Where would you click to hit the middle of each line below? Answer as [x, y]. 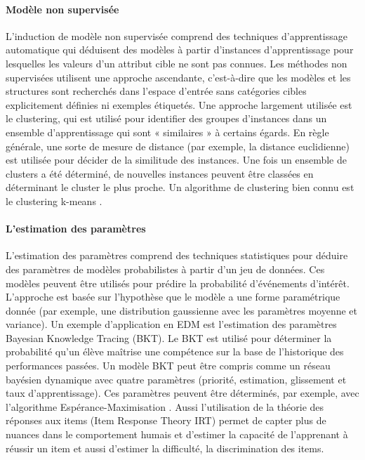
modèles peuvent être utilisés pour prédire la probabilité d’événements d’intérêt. [178, 283]
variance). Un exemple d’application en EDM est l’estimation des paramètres [171, 324]
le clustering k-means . [54, 201]
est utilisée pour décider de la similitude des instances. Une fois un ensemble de [176, 160]
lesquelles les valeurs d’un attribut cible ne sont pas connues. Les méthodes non [177, 63]
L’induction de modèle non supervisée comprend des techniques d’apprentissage [177, 35]
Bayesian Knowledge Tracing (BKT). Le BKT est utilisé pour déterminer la [169, 337]
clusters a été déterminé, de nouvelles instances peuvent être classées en [160, 173]
